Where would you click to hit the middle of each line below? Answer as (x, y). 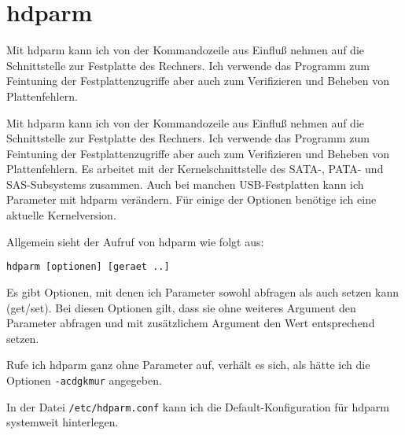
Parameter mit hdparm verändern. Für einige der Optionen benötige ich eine (191, 199)
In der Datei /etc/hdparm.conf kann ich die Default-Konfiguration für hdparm (198, 406)
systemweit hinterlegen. (63, 422)
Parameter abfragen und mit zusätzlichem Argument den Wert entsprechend (191, 323)
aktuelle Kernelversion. (61, 215)
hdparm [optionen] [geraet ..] (88, 267)
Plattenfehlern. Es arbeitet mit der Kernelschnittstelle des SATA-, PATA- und (195, 169)
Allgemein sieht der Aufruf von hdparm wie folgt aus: (135, 241)
